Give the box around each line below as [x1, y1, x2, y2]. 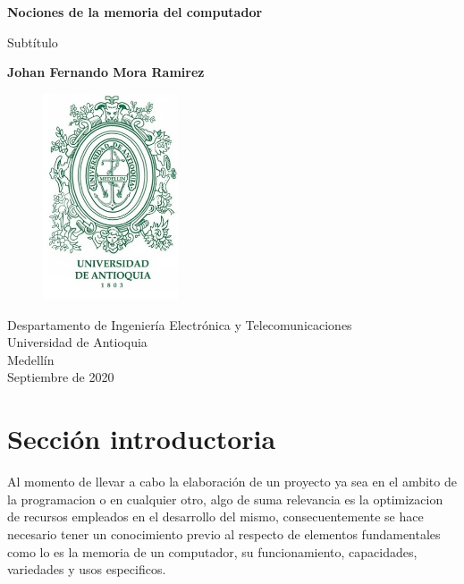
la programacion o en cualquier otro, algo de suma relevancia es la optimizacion [7, 489, 443, 508]
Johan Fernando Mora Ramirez [7, 63, 205, 81]
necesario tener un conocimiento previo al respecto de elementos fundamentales [7, 524, 441, 543]
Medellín [7, 350, 55, 368]
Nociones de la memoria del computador [7, 3, 263, 21]
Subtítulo [7, 32, 58, 51]
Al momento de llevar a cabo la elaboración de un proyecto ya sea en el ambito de [7, 472, 457, 491]
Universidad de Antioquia [7, 333, 148, 351]
